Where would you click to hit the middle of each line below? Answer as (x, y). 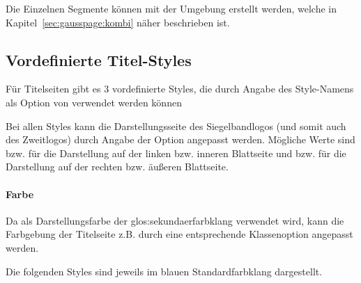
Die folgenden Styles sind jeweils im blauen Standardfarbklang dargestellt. (164, 271)
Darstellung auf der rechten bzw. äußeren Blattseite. (117, 167)
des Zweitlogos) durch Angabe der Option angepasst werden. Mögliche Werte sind (180, 139)
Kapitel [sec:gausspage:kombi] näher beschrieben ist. (118, 22)
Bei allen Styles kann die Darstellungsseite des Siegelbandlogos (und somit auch (176, 126)
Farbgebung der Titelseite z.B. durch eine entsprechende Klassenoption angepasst (179, 234)
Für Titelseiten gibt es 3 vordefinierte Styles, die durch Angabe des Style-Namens (180, 89)
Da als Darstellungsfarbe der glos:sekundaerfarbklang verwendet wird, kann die (175, 220)
